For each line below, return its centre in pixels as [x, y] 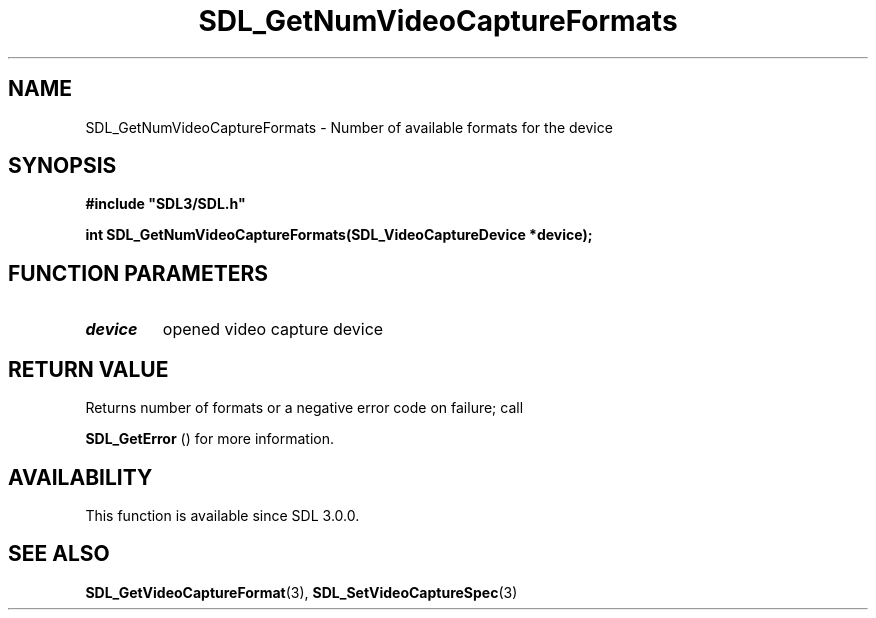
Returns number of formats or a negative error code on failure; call [304, 408]
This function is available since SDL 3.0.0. [222, 515]
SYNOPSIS [62, 166]
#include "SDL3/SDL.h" [165, 204]
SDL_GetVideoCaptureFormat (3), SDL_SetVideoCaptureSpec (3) [301, 592]
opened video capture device [273, 329]
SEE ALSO [59, 554]
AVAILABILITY [80, 477]
